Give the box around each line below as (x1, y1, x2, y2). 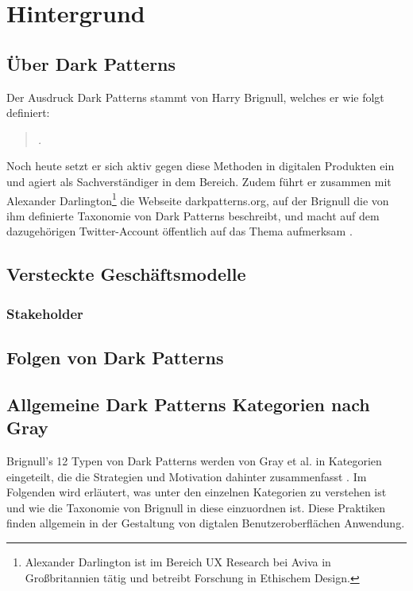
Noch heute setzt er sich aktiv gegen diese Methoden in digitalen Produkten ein (6, 157, 395, 174)
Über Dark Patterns (6, 51, 176, 76)
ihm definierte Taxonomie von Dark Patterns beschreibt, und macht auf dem (6, 207, 380, 224)
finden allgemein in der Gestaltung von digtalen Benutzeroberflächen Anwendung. (6, 515, 405, 531)
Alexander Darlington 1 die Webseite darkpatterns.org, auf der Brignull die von (6, 189, 389, 208)
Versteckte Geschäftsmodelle (6, 262, 246, 286)
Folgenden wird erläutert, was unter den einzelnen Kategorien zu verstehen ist (6, 484, 387, 500)
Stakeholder (6, 303, 83, 323)
